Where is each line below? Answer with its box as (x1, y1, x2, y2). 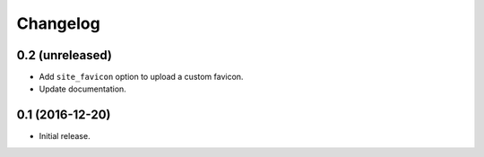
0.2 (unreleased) (16, 48, 112, 63)
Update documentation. (39, 83, 127, 94)
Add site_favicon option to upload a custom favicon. (39, 72, 244, 83)
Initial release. (39, 131, 91, 142)
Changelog (16, 13, 100, 33)
